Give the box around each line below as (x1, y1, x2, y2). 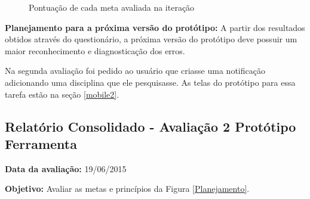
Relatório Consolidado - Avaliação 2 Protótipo (5, 117, 296, 135)
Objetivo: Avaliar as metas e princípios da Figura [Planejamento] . (5, 182, 250, 195)
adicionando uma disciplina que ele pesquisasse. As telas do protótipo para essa (5, 76, 296, 88)
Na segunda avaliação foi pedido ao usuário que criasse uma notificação (5, 64, 265, 77)
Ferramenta (5, 134, 77, 153)
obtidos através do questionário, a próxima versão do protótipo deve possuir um (5, 33, 297, 45)
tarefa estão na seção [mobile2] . (5, 88, 119, 100)
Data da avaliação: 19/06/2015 (5, 162, 127, 175)
